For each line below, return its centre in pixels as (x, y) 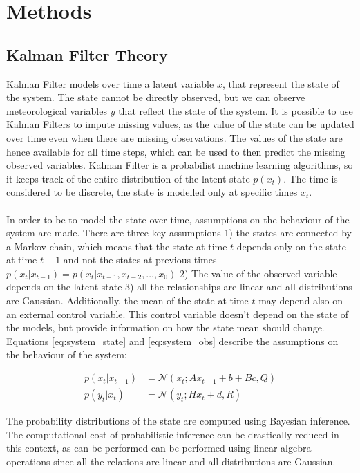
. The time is (311, 178)
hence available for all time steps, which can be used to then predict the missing (176, 151)
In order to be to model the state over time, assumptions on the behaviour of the (178, 219)
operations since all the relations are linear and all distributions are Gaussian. (171, 461)
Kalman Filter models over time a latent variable (110, 83)
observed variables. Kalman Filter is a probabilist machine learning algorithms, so (180, 165)
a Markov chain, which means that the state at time (117, 246)
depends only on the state (291, 246)
